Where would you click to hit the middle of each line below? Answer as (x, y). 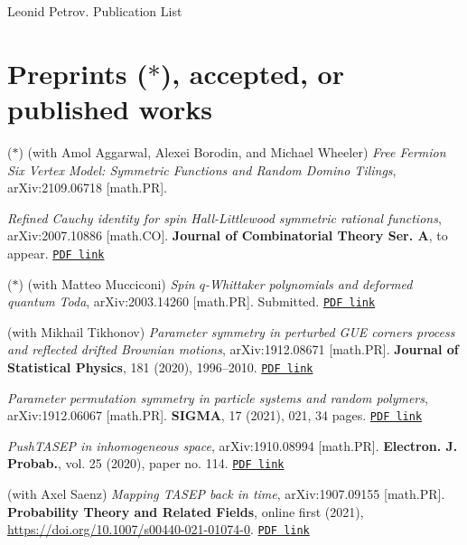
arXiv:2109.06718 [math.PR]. (88, 188)
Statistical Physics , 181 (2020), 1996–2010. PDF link (160, 366)
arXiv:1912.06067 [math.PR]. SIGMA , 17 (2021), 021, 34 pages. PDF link (215, 415)
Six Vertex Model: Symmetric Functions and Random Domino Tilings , (202, 169)
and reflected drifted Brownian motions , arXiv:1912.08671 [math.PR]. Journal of (233, 349)
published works (110, 108)
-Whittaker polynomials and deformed (308, 283)
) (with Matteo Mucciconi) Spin (107, 283)
